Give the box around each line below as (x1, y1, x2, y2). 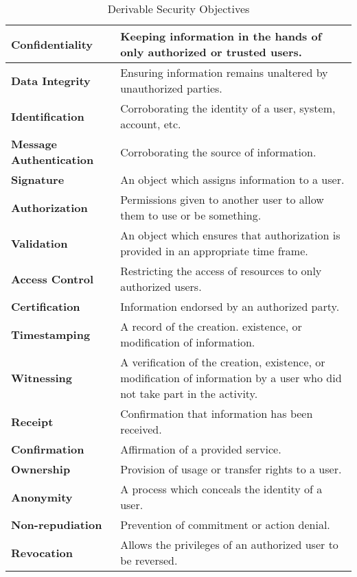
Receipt (11, 413, 54, 429)
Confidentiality (11, 36, 93, 52)
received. (120, 421, 162, 437)
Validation (11, 235, 68, 251)
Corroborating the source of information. (120, 143, 316, 160)
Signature (11, 172, 65, 187)
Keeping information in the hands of (120, 28, 322, 44)
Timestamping (11, 326, 91, 342)
